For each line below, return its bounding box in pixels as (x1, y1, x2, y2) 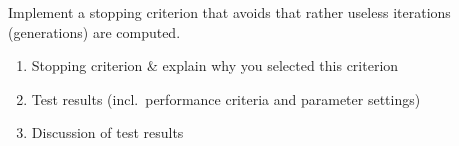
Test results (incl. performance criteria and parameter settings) (31, 88, 421, 109)
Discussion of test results (31, 122, 184, 143)
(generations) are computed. (8, 21, 181, 42)
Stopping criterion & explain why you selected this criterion (31, 55, 399, 76)
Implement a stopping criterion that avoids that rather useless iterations (8, 2, 451, 22)
